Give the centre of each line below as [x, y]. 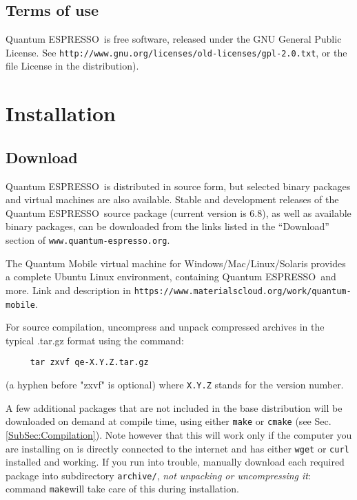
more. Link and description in [68, 290]
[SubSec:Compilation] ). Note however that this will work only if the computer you [179, 434]
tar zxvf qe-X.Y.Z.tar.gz [89, 363]
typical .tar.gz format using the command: [95, 340]
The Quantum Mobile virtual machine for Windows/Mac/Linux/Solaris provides [176, 263]
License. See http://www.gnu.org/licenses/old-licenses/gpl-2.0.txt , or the [176, 52]
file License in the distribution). [72, 66]
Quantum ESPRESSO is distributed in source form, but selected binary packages [178, 186]
